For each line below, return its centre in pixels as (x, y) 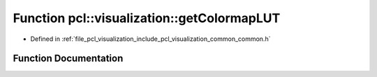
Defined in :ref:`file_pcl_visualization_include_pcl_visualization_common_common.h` (150, 39)
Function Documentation (68, 59)
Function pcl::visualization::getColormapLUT (147, 18)
